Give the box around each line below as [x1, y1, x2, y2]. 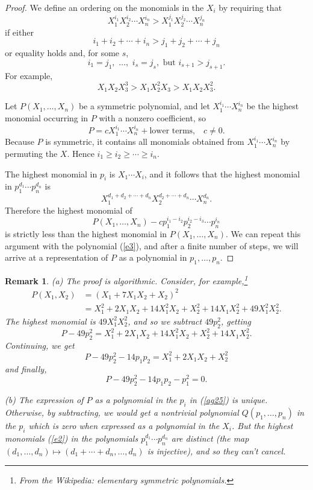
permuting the [5, 147, 58, 159]
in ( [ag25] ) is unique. [189, 393, 268, 406]
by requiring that [218, 1, 282, 13]
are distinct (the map [171, 431, 249, 444]
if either [5, 25, 34, 38]
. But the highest [232, 419, 293, 432]
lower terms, [149, 126, 195, 135]
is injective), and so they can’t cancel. [147, 444, 286, 457]
